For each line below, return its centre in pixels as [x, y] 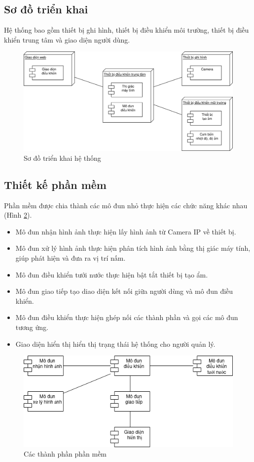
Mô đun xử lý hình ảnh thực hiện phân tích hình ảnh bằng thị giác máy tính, [133, 248]
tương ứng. [32, 327]
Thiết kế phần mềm [55, 184]
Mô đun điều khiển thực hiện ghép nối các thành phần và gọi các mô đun [127, 317]
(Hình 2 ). [18, 215]
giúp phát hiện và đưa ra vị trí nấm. [71, 257]
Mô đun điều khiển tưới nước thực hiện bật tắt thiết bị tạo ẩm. [112, 274]
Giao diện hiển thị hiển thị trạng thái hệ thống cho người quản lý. [115, 344]
